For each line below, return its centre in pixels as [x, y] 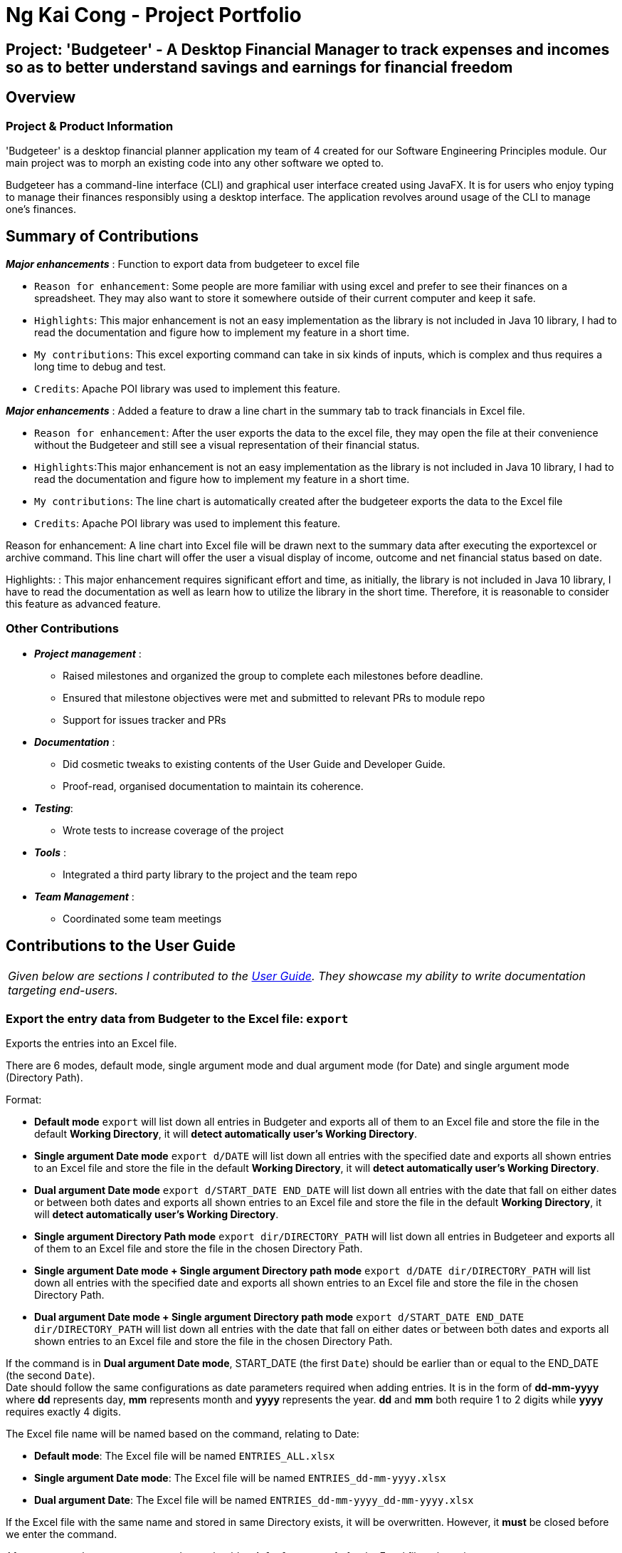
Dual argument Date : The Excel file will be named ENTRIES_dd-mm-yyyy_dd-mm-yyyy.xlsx [254, 1500]
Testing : [54, 808]
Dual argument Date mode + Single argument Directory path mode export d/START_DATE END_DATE [279, 1317]
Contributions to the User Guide [121, 945]
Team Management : [84, 896]
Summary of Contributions [102, 237]
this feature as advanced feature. [83, 603]
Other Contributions [62, 629]
